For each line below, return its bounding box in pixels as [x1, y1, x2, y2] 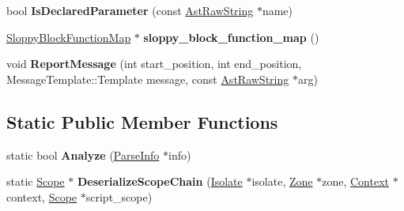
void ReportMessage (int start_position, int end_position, [6, 55, 302, 72]
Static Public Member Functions [6, 109, 278, 134]
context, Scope [6, 188, 77, 205]
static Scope [6, 173, 65, 190]
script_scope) [85, 188, 153, 205]
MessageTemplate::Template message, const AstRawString [6, 70, 289, 87]
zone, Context [322, 173, 389, 190]
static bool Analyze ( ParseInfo [6, 146, 160, 163]
